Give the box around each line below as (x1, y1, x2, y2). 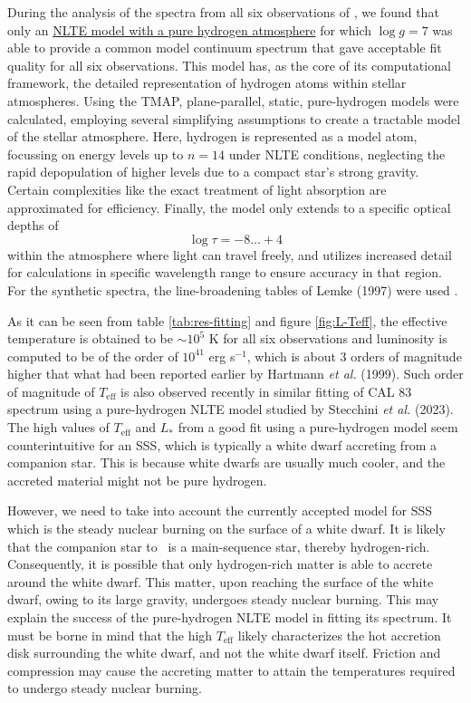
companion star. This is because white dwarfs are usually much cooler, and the (7, 453, 446, 472)
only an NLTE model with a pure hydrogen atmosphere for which (7, 20, 372, 39)
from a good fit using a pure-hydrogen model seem (178, 418, 458, 437)
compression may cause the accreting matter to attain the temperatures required (7, 660, 456, 679)
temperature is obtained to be (7, 329, 173, 348)
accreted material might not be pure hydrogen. (7, 470, 267, 489)
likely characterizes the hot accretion (237, 625, 441, 644)
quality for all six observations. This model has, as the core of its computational (7, 55, 451, 74)
